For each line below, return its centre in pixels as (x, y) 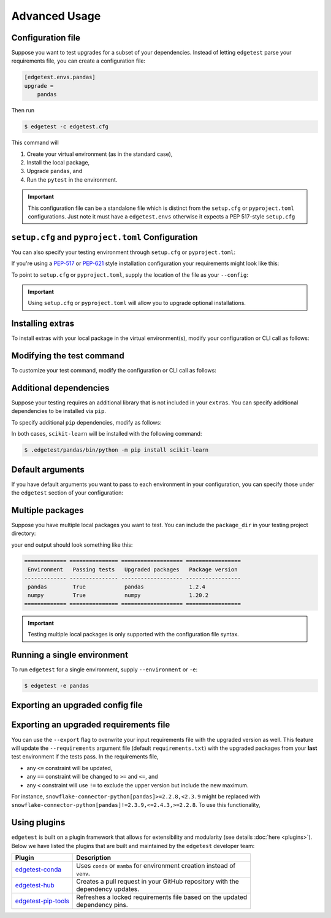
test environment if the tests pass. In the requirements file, (85, 757)
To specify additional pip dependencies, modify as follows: (86, 422)
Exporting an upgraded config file (77, 705)
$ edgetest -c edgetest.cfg (66, 127)
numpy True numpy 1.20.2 (118, 596)
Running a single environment (70, 654)
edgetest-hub (35, 885)
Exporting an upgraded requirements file (91, 725)
